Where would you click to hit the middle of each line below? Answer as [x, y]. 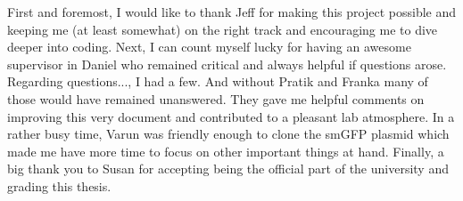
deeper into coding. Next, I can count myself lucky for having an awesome [209, 47]
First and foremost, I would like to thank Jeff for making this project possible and [232, 12]
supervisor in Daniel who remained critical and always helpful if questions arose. [227, 64]
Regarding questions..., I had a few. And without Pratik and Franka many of [218, 81]
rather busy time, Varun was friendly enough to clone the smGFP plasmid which [228, 134]
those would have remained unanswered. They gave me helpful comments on [216, 98]
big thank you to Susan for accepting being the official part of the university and [228, 169]
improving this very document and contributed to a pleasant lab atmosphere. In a [231, 116]
